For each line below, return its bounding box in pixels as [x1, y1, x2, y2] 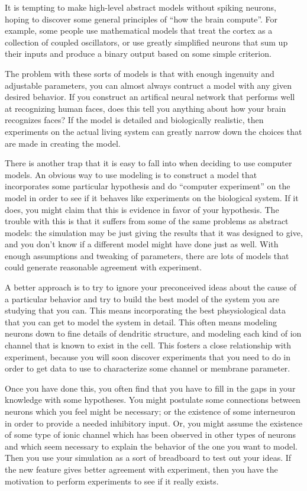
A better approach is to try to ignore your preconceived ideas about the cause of [5, 281, 296, 293]
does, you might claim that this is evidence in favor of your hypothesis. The [5, 203, 279, 215]
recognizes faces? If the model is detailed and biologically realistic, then [5, 114, 264, 126]
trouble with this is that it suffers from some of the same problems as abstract [5, 215, 289, 227]
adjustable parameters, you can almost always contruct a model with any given [5, 79, 292, 91]
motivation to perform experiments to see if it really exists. [5, 474, 219, 487]
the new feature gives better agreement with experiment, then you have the [5, 463, 278, 475]
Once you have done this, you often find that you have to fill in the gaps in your [5, 382, 296, 394]
